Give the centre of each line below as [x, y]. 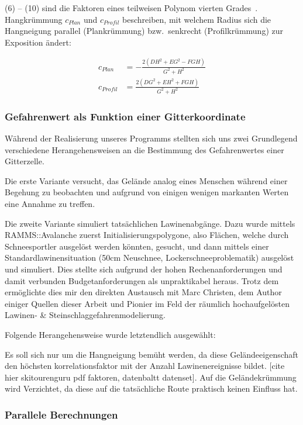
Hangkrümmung [34, 19]
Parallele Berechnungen [61, 414]
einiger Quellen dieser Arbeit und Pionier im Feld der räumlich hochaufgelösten [147, 303]
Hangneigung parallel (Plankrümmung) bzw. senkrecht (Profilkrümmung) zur [144, 31]
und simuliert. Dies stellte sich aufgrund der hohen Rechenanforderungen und [144, 269]
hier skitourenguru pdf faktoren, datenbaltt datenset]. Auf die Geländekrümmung [151, 377]
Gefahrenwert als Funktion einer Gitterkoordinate [125, 116]
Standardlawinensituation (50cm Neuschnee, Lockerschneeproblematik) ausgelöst [149, 258]
